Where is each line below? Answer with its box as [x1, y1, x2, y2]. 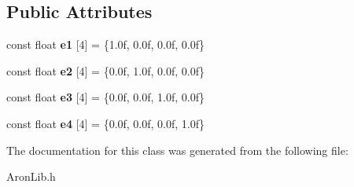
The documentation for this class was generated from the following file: [6, 141, 348, 158]
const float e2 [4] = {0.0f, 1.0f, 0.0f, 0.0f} [6, 62, 205, 79]
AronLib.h [6, 168, 56, 185]
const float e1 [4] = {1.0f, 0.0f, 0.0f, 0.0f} [6, 36, 205, 53]
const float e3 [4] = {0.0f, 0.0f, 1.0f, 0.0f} [6, 89, 205, 105]
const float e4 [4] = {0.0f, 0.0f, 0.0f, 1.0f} [6, 115, 205, 131]
